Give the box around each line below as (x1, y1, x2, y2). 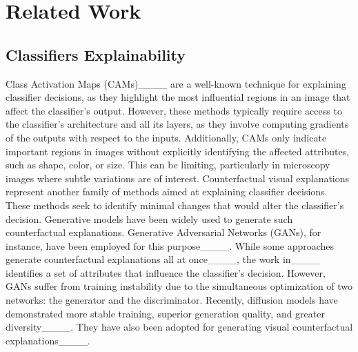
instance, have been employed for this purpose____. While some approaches (6, 238, 335, 253)
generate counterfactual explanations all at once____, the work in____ (6, 252, 320, 266)
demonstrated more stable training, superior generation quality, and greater (6, 306, 325, 320)
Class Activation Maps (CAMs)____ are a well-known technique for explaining (6, 76, 346, 90)
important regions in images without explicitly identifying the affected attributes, (6, 144, 350, 158)
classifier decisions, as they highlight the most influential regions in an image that (6, 90, 350, 104)
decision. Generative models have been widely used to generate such (6, 211, 293, 226)
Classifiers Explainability (6, 43, 186, 65)
